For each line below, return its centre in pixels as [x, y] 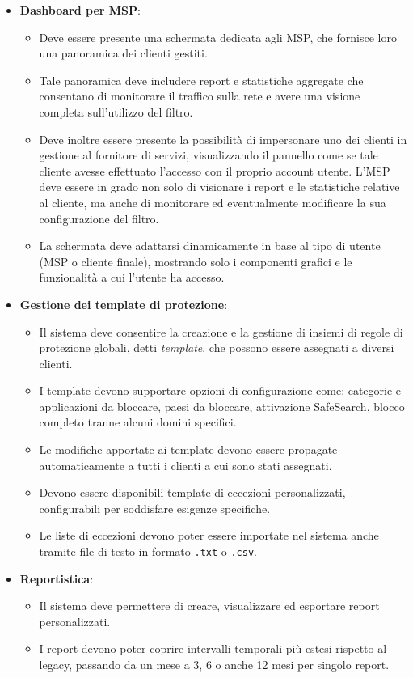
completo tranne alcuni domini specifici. [138, 422]
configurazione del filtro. [99, 218]
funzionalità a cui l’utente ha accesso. [132, 277]
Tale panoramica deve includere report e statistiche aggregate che [201, 80]
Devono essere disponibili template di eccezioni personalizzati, [192, 492]
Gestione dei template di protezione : [124, 304]
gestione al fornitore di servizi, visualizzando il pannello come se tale [209, 155]
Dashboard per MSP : [80, 10]
